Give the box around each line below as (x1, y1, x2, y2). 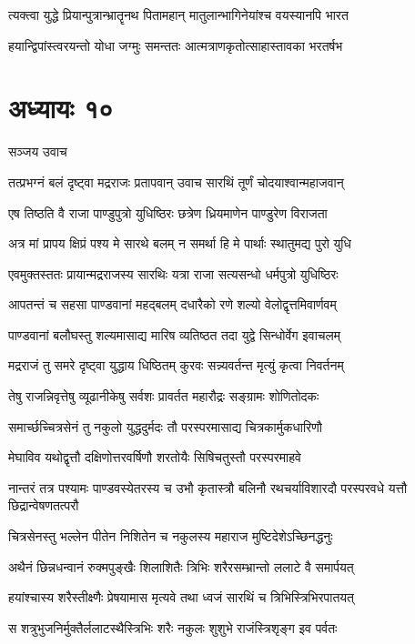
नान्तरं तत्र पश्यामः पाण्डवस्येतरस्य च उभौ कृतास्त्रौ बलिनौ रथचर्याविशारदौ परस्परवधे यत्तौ (8, 478, 408, 497)
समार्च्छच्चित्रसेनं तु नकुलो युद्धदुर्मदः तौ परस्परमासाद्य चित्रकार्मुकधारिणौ (8, 417, 322, 436)
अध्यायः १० (8, 89, 114, 126)
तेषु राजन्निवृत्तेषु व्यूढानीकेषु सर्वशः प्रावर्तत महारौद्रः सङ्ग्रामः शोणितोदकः (8, 387, 319, 406)
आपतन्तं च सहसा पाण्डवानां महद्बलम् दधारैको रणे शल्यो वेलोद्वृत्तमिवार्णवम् (8, 295, 337, 314)
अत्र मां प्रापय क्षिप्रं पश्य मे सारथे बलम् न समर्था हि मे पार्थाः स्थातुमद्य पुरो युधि (8, 234, 351, 253)
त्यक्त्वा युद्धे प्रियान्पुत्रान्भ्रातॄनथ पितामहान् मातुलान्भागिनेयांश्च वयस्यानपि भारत (8, 5, 349, 24)
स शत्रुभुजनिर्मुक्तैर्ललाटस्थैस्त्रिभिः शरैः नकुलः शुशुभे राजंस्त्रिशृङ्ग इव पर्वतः (8, 618, 338, 637)
